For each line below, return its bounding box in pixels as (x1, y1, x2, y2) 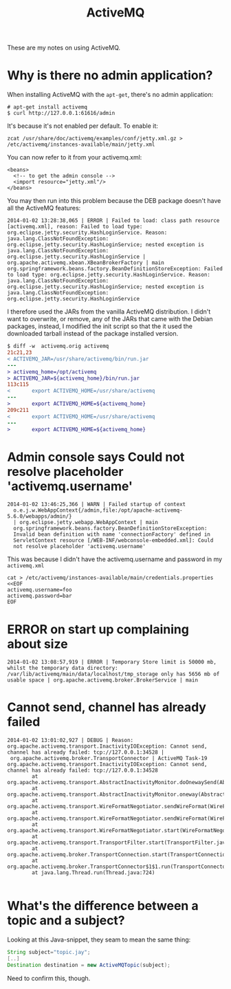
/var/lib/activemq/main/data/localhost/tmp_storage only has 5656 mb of (7, 671, 220, 678)
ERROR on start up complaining (7, 621, 189, 637)
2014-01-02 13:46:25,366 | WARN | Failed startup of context (7, 501, 186, 508)
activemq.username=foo (7, 587, 72, 594)
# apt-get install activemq (7, 104, 88, 111)
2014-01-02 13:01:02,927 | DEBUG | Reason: (7, 737, 134, 744)
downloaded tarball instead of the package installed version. (7, 329, 179, 338)
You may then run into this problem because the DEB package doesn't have (7, 197, 221, 205)
